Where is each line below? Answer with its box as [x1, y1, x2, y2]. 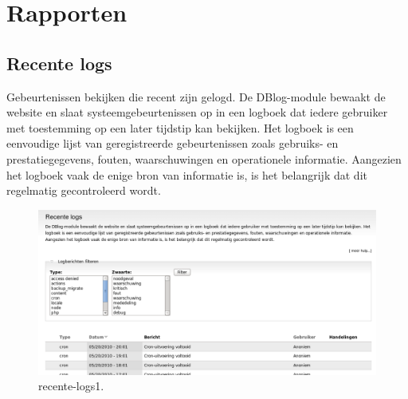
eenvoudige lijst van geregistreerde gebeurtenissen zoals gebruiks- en [6, 135, 339, 152]
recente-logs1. [38, 377, 104, 394]
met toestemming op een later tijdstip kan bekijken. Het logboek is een [6, 119, 354, 136]
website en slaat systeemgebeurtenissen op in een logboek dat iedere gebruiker [6, 104, 388, 120]
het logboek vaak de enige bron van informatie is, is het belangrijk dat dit [6, 166, 367, 183]
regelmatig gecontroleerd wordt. [6, 182, 161, 199]
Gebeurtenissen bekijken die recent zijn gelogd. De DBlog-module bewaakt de [6, 88, 386, 105]
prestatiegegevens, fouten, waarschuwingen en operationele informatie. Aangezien [6, 150, 402, 167]
